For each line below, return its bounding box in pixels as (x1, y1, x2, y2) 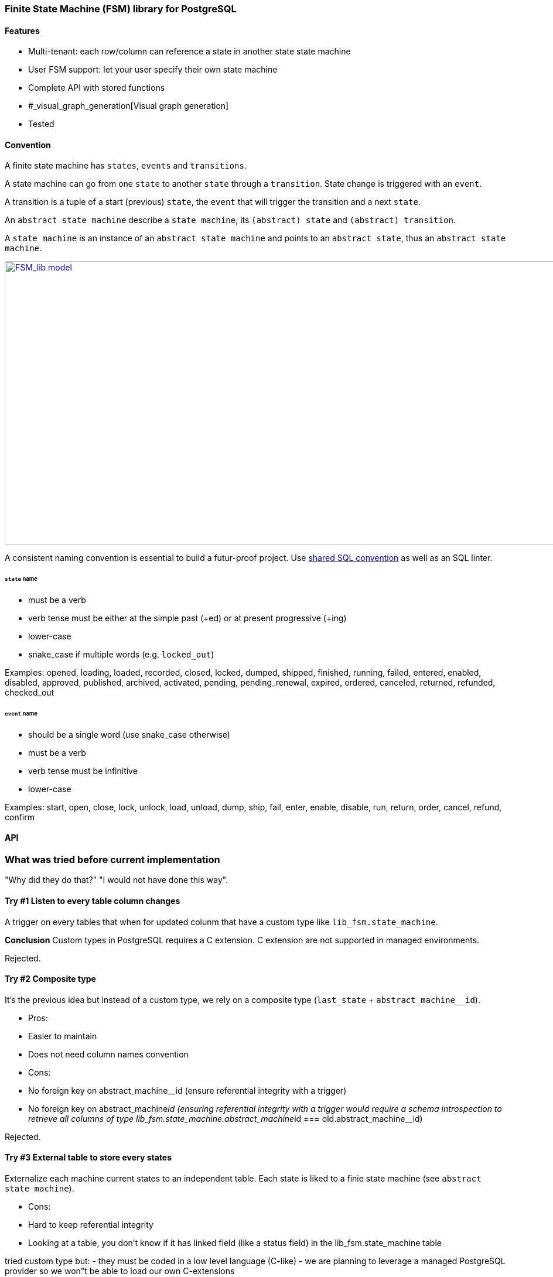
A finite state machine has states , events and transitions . (5, 160, 247, 171)
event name (5, 710, 37, 717)
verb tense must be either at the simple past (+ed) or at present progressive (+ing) (28, 613, 347, 624)
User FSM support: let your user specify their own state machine (28, 64, 278, 75)
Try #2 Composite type (5, 974, 96, 984)
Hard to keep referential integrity (28, 1220, 153, 1230)
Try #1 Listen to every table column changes (5, 896, 180, 906)
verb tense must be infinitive (28, 765, 138, 776)
